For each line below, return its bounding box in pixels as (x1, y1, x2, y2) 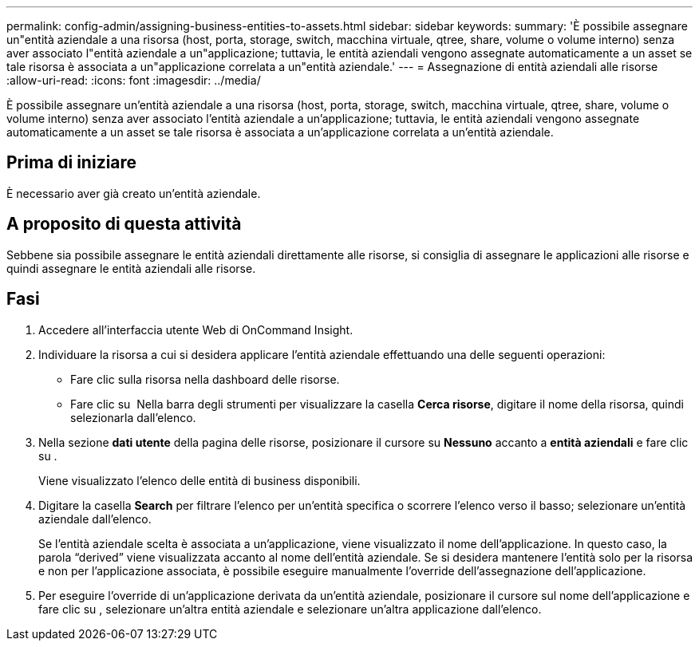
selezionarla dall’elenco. (70, 410, 196, 424)
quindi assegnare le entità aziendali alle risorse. (6, 261, 256, 275)
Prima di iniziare (6, 152, 137, 173)
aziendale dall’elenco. (38, 511, 152, 526)
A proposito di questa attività (6, 214, 242, 235)
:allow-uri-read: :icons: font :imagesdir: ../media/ (6, 73, 261, 87)
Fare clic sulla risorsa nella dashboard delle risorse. (70, 372, 340, 386)
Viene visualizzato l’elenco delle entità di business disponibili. (38, 473, 361, 487)
